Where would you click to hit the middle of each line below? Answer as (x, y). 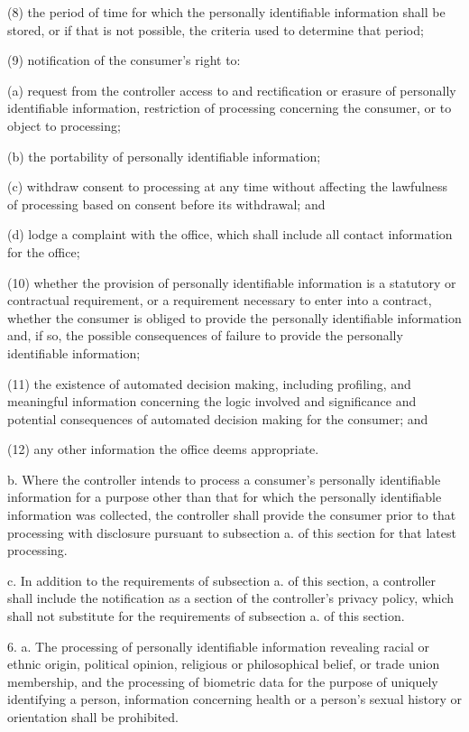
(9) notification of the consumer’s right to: (124, 60)
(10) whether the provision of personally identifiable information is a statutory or (232, 282)
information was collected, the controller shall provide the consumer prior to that (232, 515)
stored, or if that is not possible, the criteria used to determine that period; (216, 29)
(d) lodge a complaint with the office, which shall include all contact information (230, 234)
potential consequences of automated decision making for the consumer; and (218, 418)
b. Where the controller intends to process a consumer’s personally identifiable (224, 479)
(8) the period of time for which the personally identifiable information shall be (226, 12)
